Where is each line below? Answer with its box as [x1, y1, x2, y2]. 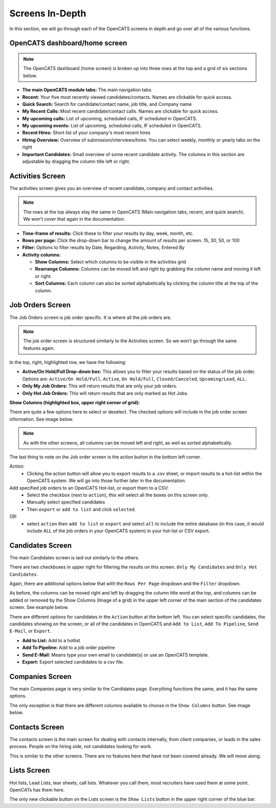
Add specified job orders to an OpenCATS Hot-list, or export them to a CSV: [9, 485, 169, 491]
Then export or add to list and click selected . [27, 506, 136, 512]
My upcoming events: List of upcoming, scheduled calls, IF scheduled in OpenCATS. [22, 123, 202, 129]
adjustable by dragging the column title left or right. [22, 159, 130, 165]
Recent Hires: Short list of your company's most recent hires [22, 129, 151, 136]
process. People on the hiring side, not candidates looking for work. [9, 744, 152, 750]
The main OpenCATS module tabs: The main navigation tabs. [22, 87, 153, 93]
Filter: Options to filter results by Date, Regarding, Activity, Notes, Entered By [22, 245, 185, 251]
